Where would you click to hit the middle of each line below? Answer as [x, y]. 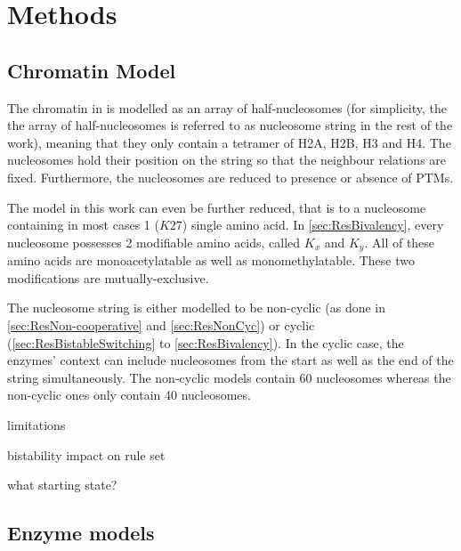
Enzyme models [81, 533]
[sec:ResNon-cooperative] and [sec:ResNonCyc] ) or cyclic [161, 324]
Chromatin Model [92, 70]
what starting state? [62, 485]
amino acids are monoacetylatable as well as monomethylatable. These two [211, 260]
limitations [36, 424]
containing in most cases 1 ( [83, 225]
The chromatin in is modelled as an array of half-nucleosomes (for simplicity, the [227, 107]
